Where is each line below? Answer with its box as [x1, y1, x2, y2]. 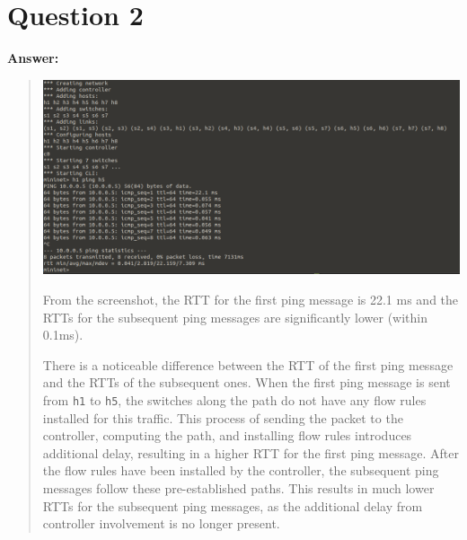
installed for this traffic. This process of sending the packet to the [42, 408, 403, 427]
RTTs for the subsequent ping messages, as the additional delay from [42, 496, 423, 515]
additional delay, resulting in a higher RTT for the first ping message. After [42, 443, 459, 462]
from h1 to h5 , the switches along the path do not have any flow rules [42, 390, 427, 409]
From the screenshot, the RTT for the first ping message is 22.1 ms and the [42, 290, 459, 308]
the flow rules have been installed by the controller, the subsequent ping [42, 461, 439, 480]
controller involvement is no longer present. [42, 514, 280, 533]
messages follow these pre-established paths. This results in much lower [42, 479, 435, 497]
